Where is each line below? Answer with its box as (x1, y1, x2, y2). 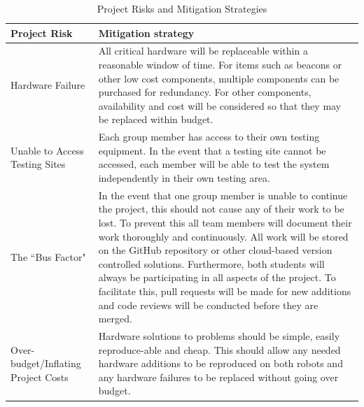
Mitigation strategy (98, 25, 195, 40)
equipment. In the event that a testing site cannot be (98, 143, 326, 157)
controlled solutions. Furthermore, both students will (98, 256, 325, 271)
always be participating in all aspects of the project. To (98, 270, 336, 285)
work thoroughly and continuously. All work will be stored (98, 229, 349, 243)
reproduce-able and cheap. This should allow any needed (98, 342, 341, 357)
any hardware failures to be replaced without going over (98, 369, 339, 384)
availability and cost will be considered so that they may (98, 98, 342, 113)
